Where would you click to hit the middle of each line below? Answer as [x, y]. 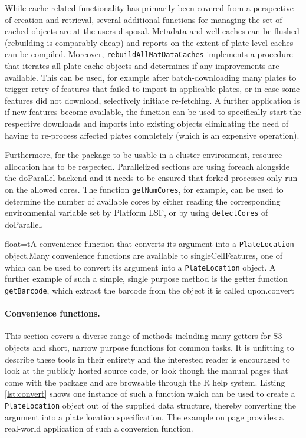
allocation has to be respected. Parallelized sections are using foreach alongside [147, 166]
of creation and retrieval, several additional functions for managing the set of [144, 19]
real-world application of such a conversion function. [99, 428]
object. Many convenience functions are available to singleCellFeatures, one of [144, 256]
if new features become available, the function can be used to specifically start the [153, 112]
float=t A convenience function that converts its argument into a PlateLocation [149, 244]
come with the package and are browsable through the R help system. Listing [145, 382]
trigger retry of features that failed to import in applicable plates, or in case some [152, 89]
